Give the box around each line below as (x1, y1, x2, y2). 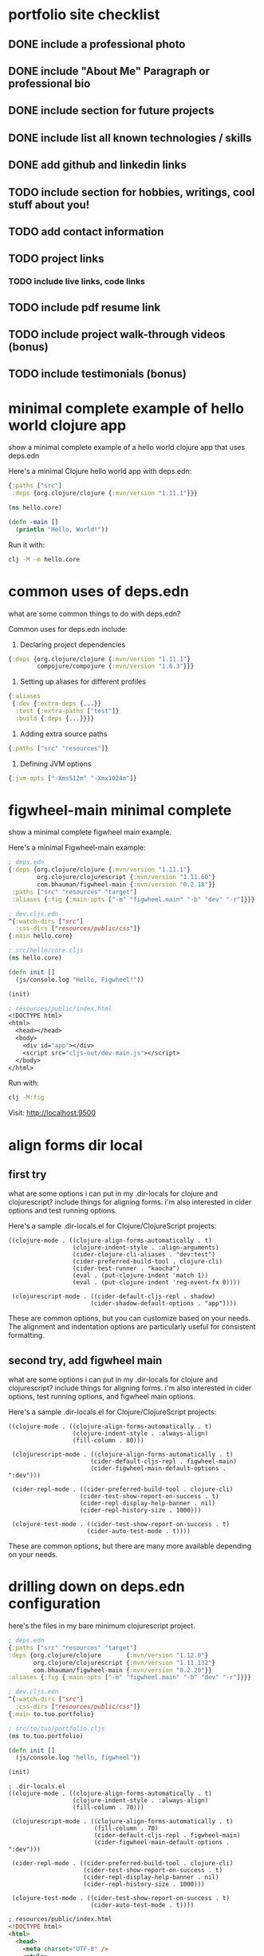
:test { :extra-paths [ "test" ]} (15, 708, 120, 716)
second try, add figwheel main (8, 1354, 163, 1367)
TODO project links (8, 252, 104, 266)
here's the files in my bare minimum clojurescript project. (8, 1621, 195, 1631)
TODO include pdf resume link (8, 301, 161, 314)
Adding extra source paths (19, 728, 108, 739)
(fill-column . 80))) (72, 1437, 145, 1445)
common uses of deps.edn (8, 582, 189, 600)
